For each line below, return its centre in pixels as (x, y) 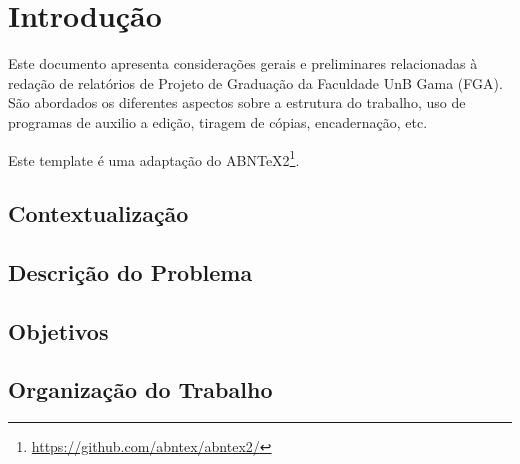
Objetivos (58, 330)
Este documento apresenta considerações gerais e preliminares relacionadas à (243, 63)
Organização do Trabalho (140, 389)
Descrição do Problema (130, 271)
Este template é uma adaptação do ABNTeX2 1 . (154, 158)
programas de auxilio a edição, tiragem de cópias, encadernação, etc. (218, 121)
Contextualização (98, 213)
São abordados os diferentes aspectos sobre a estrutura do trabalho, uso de (237, 102)
